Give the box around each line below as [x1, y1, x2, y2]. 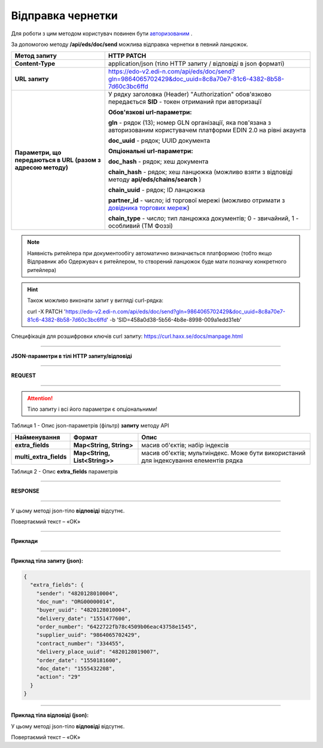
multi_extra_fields [14, 452, 67, 460]
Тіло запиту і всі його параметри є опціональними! [27, 405, 158, 413]
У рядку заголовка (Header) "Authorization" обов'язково [108, 90, 272, 99]
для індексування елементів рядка [141, 456, 243, 465]
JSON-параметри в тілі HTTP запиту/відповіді [11, 352, 132, 359]
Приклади [11, 538, 38, 545]
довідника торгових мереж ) [108, 204, 190, 212]
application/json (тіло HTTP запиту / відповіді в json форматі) [108, 60, 285, 68]
